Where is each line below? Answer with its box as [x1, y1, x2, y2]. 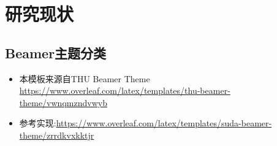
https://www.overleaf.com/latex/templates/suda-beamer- [56, 117, 272, 129]
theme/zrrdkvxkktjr [19, 128, 94, 141]
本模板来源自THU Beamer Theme [19, 72, 150, 85]
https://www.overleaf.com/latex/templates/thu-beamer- [19, 84, 230, 97]
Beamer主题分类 [5, 43, 107, 62]
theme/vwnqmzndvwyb [19, 96, 107, 109]
